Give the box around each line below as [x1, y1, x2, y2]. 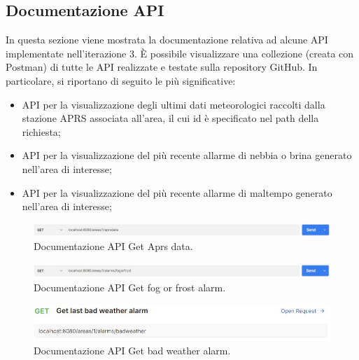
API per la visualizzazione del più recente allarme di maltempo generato [22, 185, 332, 200]
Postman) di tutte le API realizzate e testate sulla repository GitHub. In [6, 60, 318, 74]
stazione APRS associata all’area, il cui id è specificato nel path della [22, 111, 319, 125]
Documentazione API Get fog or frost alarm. [34, 280, 226, 295]
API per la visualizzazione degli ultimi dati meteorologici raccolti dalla [22, 97, 325, 111]
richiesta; [22, 124, 61, 139]
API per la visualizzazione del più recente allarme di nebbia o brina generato [22, 148, 352, 162]
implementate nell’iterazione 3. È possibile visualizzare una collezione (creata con [6, 46, 354, 60]
